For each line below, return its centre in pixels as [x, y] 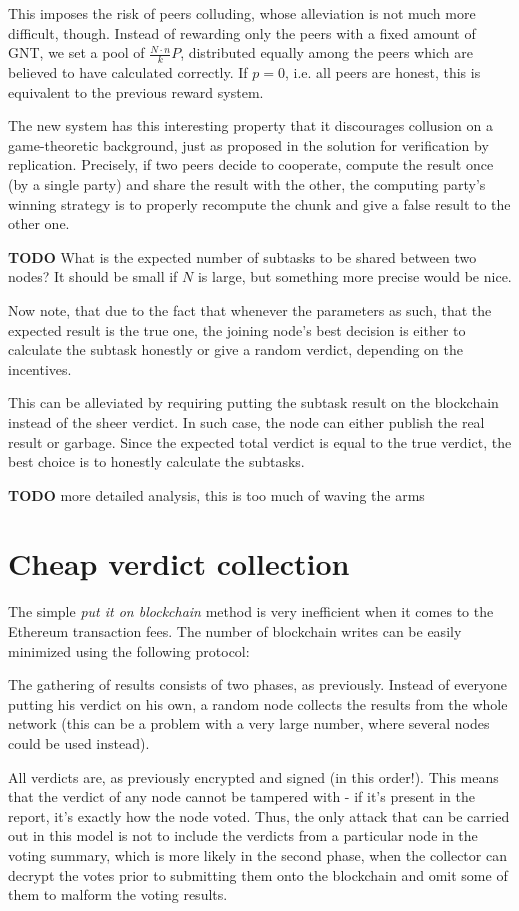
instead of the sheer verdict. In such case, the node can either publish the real [246, 421]
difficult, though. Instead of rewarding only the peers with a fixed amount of [242, 32]
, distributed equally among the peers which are [326, 52]
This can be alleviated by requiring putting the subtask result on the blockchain [253, 402]
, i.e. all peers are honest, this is [383, 72]
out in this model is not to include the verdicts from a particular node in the [243, 835]
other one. [39, 223]
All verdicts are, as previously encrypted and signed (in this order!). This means [253, 776]
